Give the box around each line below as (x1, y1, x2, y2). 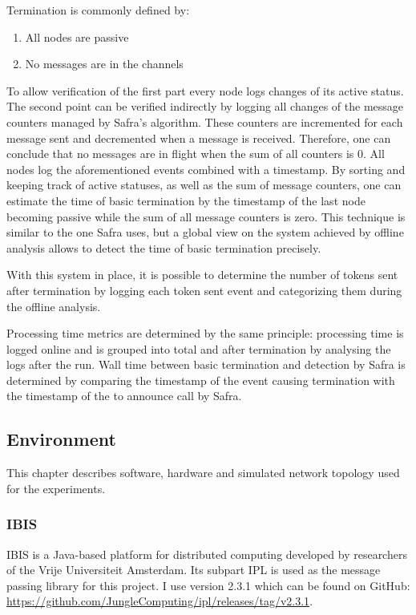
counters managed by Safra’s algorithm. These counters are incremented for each (6, 113, 403, 130)
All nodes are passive (25, 28, 129, 45)
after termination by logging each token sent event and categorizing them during (6, 281, 402, 298)
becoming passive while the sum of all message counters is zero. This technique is (6, 208, 406, 225)
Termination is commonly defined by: (6, 2, 190, 18)
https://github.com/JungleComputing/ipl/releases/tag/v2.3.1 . (6, 593, 313, 609)
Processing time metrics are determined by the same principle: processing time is (6, 325, 404, 342)
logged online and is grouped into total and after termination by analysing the (6, 340, 391, 357)
